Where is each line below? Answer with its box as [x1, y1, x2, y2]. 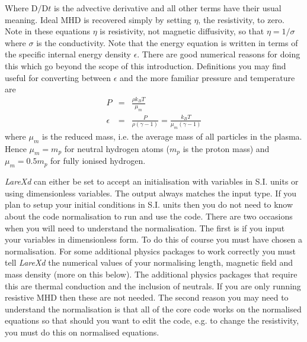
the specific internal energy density [5, 48, 131, 60]
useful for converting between [5, 71, 111, 83]
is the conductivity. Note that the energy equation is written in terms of [36, 36, 298, 49]
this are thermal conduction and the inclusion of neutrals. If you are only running [5, 279, 301, 292]
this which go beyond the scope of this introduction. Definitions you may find [5, 59, 286, 72]
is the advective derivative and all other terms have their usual [53, 2, 282, 14]
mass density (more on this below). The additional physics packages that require [5, 267, 298, 280]
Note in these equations [5, 25, 91, 37]
